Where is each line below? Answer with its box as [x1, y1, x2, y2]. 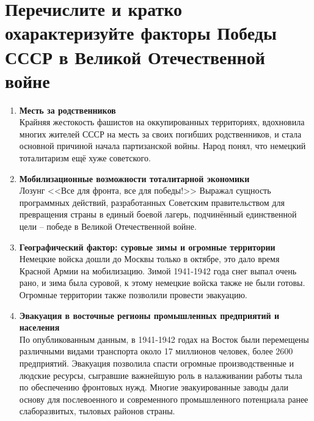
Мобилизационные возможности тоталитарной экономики [19, 172, 250, 185]
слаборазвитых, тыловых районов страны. [19, 405, 175, 417]
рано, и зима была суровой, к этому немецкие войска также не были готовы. [19, 276, 305, 289]
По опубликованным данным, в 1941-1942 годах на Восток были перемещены [19, 332, 309, 345]
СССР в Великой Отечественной [5, 44, 265, 69]
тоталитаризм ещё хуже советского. [19, 152, 151, 164]
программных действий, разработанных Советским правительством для [19, 196, 285, 208]
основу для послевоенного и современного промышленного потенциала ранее [19, 392, 309, 405]
